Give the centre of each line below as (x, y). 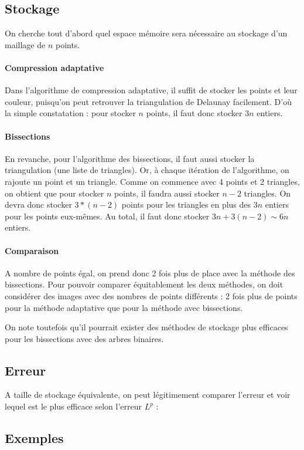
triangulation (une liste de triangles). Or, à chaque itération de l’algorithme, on (147, 170)
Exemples (34, 438)
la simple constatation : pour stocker (70, 113)
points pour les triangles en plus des (186, 204)
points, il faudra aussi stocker (167, 193)
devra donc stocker (38, 204)
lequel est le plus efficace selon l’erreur (74, 406)
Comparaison (32, 250)
